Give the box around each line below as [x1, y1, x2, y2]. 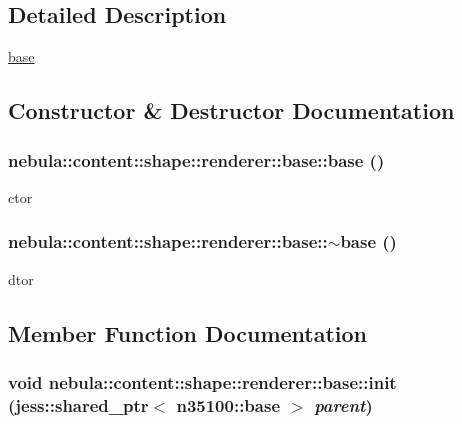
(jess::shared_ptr [8, 392, 149, 417]
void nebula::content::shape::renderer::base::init [8, 369, 397, 394]
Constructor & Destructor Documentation [8, 95, 455, 126]
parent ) [314, 392, 373, 417]
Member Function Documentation [8, 317, 368, 348]
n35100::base [176, 392, 281, 417]
